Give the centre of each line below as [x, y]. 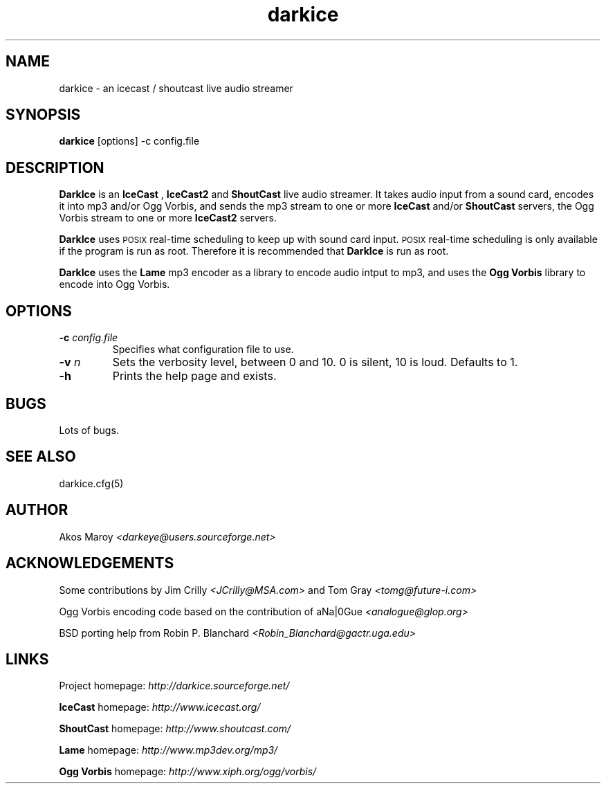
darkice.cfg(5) [91, 483]
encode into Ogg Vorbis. [114, 284]
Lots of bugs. [89, 430]
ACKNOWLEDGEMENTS [90, 563]
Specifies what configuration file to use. [203, 350]
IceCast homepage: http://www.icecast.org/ [160, 707]
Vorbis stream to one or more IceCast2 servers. [168, 218]
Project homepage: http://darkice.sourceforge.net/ [174, 686]
